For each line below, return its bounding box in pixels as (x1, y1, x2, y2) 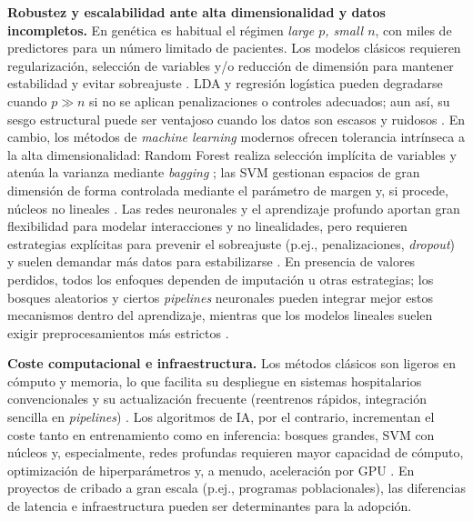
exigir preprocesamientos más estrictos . (7, 323, 229, 342)
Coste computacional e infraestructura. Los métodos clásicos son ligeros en (7, 354, 457, 373)
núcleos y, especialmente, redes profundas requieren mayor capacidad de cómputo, (7, 443, 464, 462)
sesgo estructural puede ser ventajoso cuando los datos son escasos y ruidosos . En (7, 109, 465, 128)
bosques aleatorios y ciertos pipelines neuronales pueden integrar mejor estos (7, 287, 433, 306)
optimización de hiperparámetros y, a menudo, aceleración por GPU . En (7, 460, 415, 479)
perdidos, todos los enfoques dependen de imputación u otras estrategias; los (7, 269, 434, 288)
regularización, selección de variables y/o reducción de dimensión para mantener (7, 55, 454, 75)
